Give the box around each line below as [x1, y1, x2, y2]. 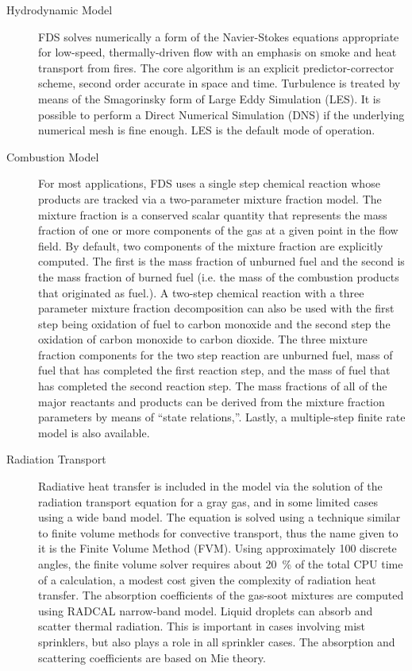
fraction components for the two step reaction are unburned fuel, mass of [38, 346, 393, 363]
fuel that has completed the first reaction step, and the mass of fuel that [38, 362, 391, 378]
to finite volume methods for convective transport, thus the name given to [38, 524, 399, 541]
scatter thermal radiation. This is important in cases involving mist [38, 618, 366, 634]
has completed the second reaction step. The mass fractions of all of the [38, 378, 387, 394]
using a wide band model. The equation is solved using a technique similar [38, 509, 401, 526]
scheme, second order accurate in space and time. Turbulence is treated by [38, 75, 401, 91]
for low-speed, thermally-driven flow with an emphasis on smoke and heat [38, 44, 397, 60]
